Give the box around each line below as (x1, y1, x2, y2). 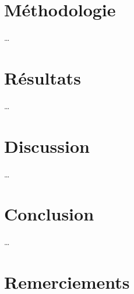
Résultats (4, 65, 81, 89)
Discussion (4, 134, 90, 157)
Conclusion (4, 202, 94, 226)
